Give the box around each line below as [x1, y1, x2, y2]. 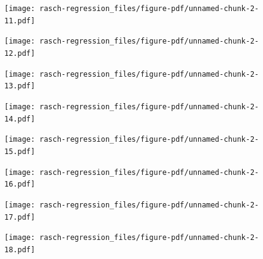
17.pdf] [4, 212, 36, 222]
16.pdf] [4, 180, 36, 189]
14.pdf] [4, 114, 36, 123]
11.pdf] [4, 16, 36, 25]
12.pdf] [4, 48, 36, 58]
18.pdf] [4, 245, 36, 254]
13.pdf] [4, 82, 36, 91]
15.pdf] [4, 147, 36, 156]
